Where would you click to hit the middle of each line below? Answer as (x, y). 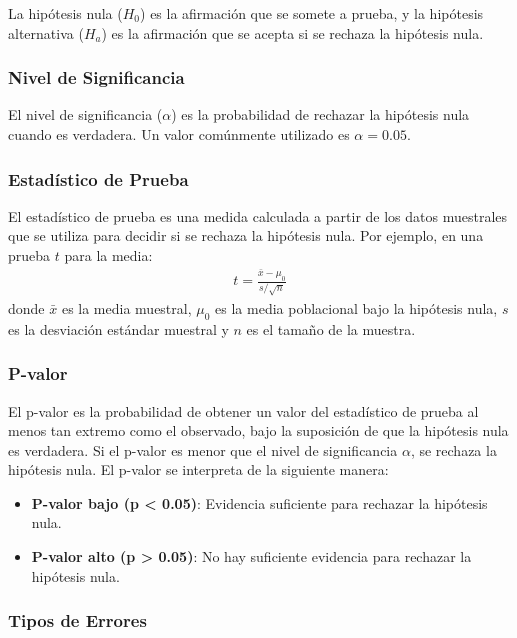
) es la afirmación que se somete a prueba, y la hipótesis (312, 13)
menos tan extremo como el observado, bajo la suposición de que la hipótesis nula (258, 430)
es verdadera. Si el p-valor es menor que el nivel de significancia (203, 449)
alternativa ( (46, 32)
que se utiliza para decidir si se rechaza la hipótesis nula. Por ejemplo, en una (246, 235)
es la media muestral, (126, 307)
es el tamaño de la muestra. (331, 328)
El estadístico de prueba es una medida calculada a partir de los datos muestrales (258, 215)
